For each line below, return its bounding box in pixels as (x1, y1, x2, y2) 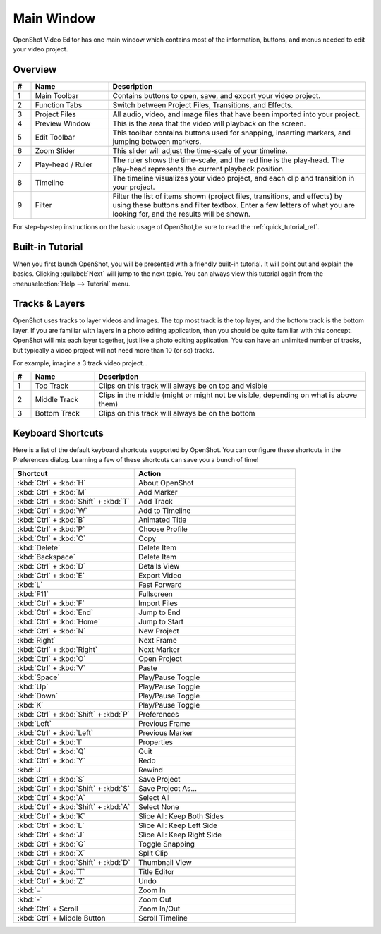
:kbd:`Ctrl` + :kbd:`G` (17, 839, 86, 849)
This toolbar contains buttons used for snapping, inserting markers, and (112, 128, 351, 138)
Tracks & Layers (13, 298, 85, 310)
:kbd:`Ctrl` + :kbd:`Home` (17, 617, 101, 626)
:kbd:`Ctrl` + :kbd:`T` (17, 866, 85, 876)
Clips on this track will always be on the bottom (98, 408, 255, 418)
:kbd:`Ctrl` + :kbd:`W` (17, 505, 87, 515)
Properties (138, 737, 173, 747)
